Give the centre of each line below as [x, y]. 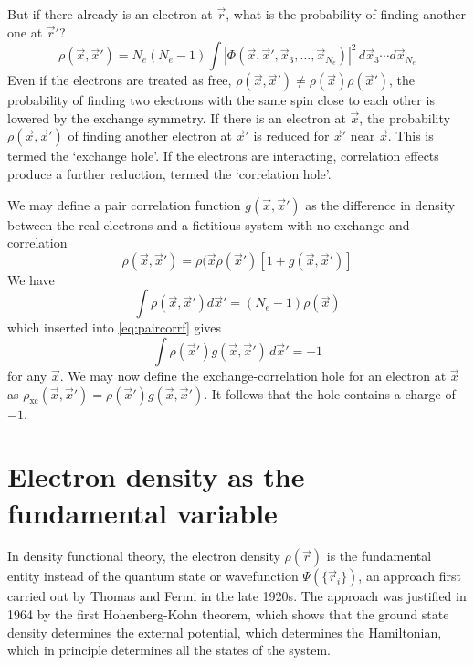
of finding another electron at [150, 136]
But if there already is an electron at [110, 14]
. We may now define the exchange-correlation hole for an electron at [253, 375]
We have [31, 279]
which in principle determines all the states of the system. [169, 650]
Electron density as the [156, 476]
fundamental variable [142, 512]
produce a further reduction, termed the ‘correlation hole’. [169, 173]
